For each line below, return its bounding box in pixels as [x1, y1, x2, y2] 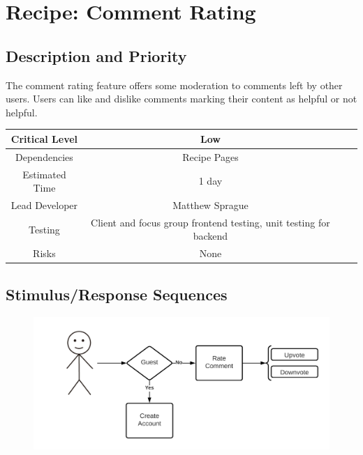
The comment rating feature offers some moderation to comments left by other [6, 77, 343, 92]
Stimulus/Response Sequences [6, 283, 228, 304]
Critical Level [10, 131, 78, 146]
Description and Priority [6, 45, 187, 66]
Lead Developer [10, 197, 78, 212]
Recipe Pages [182, 149, 239, 164]
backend [193, 229, 228, 243]
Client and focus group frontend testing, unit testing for [91, 215, 330, 229]
